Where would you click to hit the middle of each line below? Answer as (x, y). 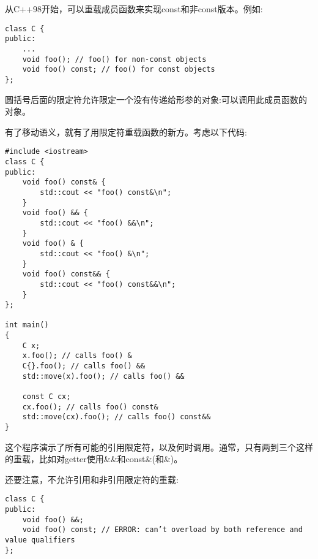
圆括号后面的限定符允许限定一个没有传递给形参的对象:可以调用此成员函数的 (156, 99)
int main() (27, 325)
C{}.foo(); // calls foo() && (84, 366)
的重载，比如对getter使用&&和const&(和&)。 (94, 459)
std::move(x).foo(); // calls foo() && (103, 376)
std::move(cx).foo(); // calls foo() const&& (116, 417)
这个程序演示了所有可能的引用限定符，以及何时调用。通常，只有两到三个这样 (159, 447)
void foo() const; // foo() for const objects (119, 70)
